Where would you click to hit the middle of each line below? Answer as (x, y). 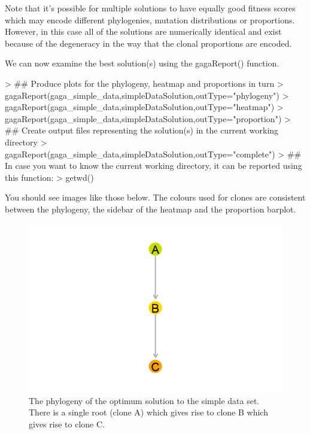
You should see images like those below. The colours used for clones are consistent (155, 197)
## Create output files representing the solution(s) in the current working (142, 130)
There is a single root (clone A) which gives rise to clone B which (148, 412)
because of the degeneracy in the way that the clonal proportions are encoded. (148, 43)
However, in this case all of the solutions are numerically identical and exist (143, 31)
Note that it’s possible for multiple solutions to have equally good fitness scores (150, 8)
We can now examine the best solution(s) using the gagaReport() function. (142, 63)
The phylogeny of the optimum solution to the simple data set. (144, 400)
